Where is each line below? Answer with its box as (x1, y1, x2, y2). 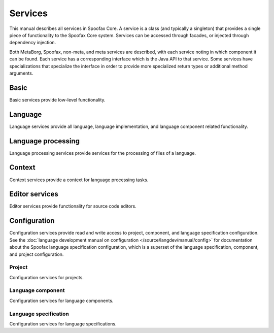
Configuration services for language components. (9, 297, 114, 304)
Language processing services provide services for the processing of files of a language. (9, 150, 196, 156)
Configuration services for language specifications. (9, 320, 117, 327)
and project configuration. (9, 251, 64, 257)
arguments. (9, 70, 33, 76)
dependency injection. (9, 40, 56, 46)
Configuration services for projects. (9, 274, 84, 280)
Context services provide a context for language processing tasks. (9, 177, 149, 183)
